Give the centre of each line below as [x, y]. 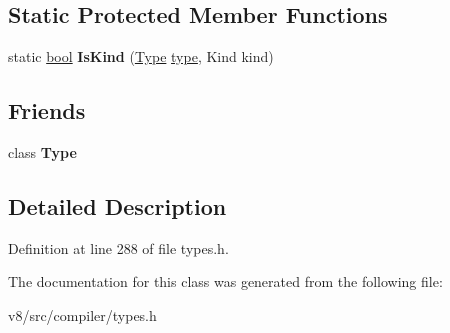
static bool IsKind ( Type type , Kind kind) [141, 56]
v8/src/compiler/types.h [82, 314]
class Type [42, 152]
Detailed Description [117, 205]
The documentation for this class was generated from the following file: [225, 281]
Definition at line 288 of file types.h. [118, 247]
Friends [47, 110]
